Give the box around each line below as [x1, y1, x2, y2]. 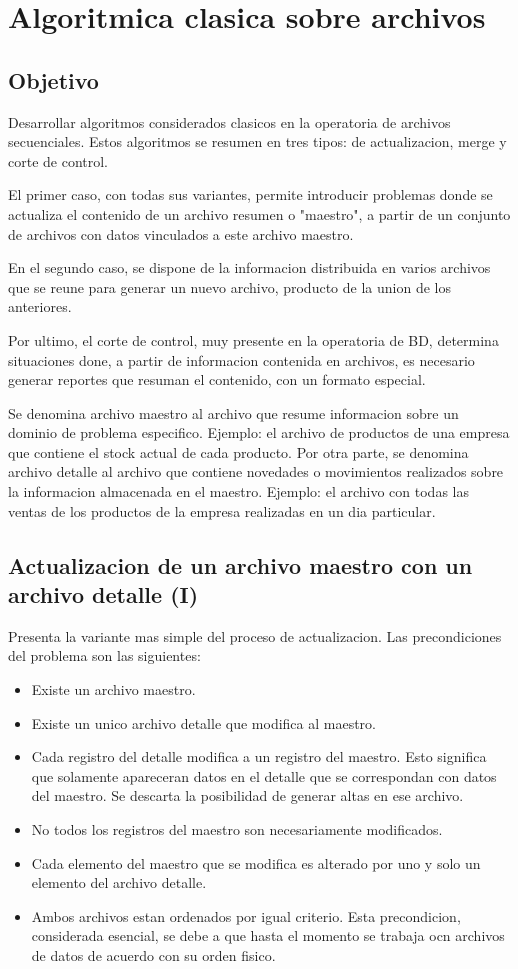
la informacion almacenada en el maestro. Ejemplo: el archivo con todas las [8, 481, 469, 502]
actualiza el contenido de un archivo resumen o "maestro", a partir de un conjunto [8, 203, 511, 224]
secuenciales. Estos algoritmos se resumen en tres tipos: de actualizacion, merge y [8, 131, 507, 152]
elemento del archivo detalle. [31, 872, 207, 893]
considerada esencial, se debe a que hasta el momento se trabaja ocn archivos [31, 925, 505, 946]
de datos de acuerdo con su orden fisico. [31, 944, 276, 965]
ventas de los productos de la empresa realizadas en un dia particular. [8, 500, 436, 521]
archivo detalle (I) [8, 579, 199, 610]
